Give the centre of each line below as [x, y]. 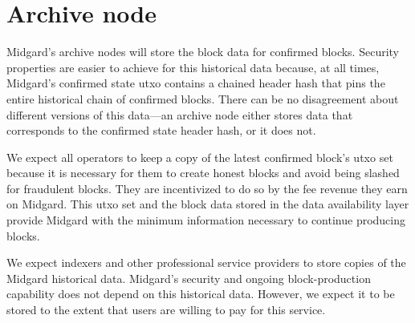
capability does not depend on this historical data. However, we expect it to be [201, 294]
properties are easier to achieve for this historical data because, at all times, [193, 67]
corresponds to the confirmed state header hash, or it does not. [161, 130]
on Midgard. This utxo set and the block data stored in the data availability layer [208, 204]
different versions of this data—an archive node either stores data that [180, 114]
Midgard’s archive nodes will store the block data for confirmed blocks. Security [203, 52]
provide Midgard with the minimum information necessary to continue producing [206, 220]
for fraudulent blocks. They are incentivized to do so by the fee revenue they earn [207, 188]
